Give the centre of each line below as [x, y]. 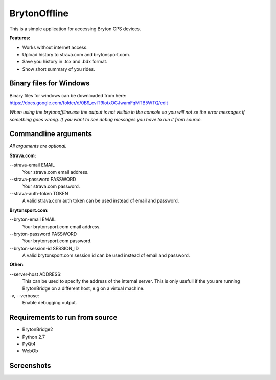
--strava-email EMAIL [32, 165]
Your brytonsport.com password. [57, 241]
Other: [17, 265]
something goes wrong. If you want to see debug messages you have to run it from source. [106, 119]
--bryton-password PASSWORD [43, 234]
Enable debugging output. [50, 303]
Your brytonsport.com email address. [61, 227]
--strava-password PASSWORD [43, 180]
